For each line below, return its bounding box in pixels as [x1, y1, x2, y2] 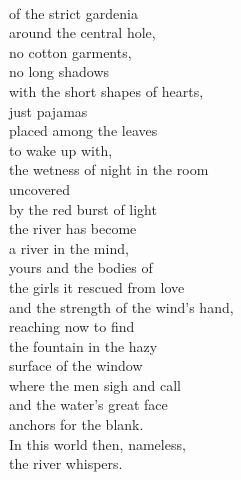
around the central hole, [9, 22, 156, 43]
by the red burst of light [9, 198, 157, 219]
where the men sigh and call [9, 374, 181, 395]
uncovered [9, 178, 71, 199]
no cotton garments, [9, 41, 132, 62]
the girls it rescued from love [9, 276, 185, 297]
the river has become [9, 218, 137, 239]
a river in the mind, [9, 237, 129, 258]
